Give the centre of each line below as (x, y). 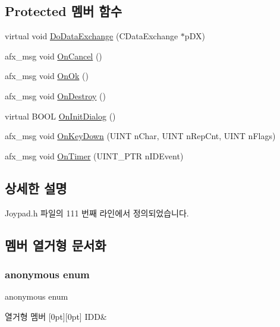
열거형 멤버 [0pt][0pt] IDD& (56, 316)
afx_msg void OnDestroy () (55, 95)
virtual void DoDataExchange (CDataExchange (92, 36)
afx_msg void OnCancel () (54, 56)
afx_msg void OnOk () (47, 76)
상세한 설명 (36, 188)
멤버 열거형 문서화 (56, 245)
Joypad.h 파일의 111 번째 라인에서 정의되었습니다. (97, 213)
